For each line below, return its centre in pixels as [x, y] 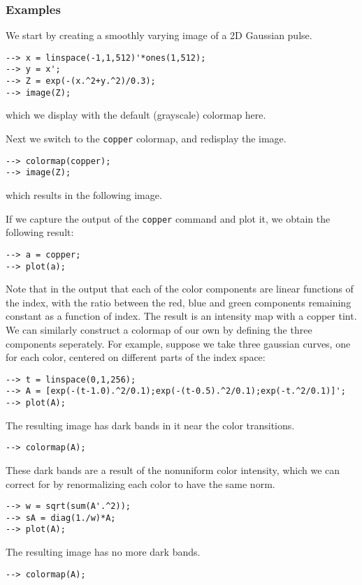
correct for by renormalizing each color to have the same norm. [140, 483]
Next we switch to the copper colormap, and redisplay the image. [146, 139]
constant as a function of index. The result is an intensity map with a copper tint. [181, 316]
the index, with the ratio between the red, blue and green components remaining [179, 302]
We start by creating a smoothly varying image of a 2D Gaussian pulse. [159, 35]
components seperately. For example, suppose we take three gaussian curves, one [178, 343]
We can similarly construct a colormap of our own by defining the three [159, 329]
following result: [40, 232]
